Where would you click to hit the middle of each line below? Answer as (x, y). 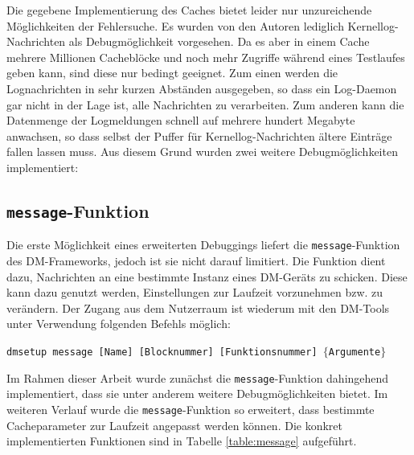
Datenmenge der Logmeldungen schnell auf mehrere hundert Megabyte (181, 120)
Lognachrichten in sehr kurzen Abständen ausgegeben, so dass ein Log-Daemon (202, 88)
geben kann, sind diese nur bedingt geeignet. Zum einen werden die (172, 73)
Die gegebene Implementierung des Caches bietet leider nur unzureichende (189, 10)
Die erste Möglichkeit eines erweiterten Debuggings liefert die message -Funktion (203, 245)
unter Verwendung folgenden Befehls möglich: (119, 324)
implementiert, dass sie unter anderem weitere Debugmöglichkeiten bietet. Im (197, 394)
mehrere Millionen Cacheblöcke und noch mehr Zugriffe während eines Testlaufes (206, 57)
